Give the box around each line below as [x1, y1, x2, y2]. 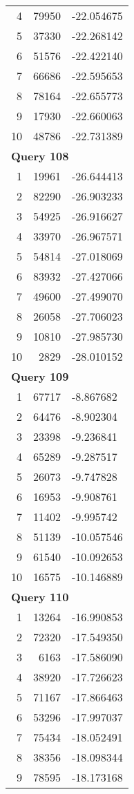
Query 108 [11, 148, 69, 164]
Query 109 [11, 368, 69, 384]
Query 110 [11, 589, 69, 605]
